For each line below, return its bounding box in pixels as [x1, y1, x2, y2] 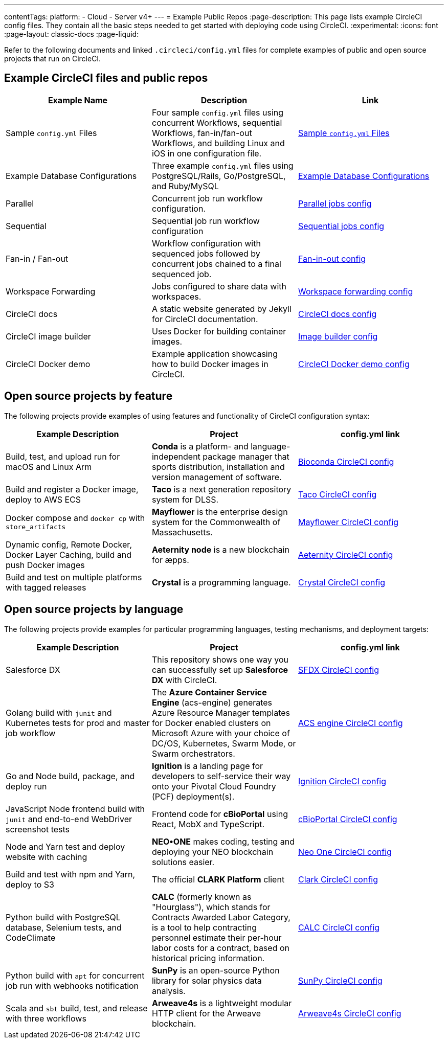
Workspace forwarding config [298, 286, 413, 297]
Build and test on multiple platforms [6, 572, 142, 582]
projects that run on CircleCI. [4, 54, 101, 63]
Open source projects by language [4, 603, 184, 616]
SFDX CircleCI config [298, 664, 379, 675]
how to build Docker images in [151, 358, 268, 369]
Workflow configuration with [151, 238, 261, 248]
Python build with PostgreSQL [6, 912, 121, 922]
